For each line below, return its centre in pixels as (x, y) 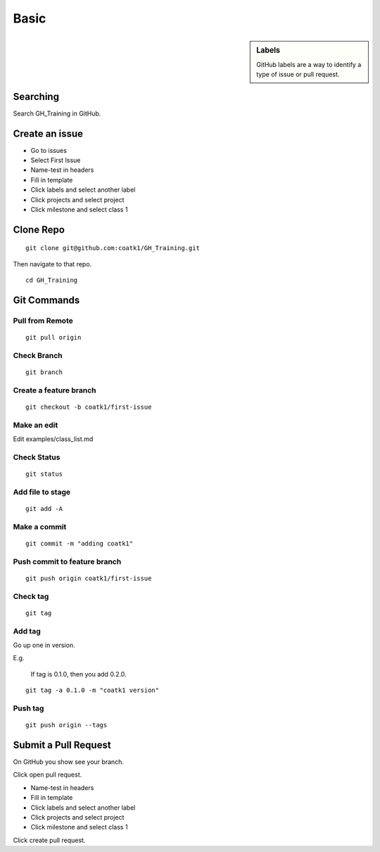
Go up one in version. (44, 646)
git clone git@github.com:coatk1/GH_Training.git (113, 248)
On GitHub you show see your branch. (69, 762)
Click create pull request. (49, 840)
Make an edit (36, 425)
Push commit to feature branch (67, 562)
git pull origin (53, 338)
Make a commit (40, 526)
